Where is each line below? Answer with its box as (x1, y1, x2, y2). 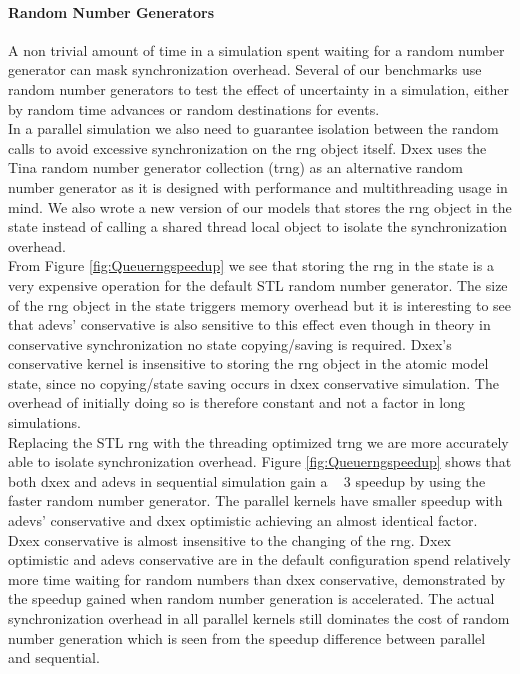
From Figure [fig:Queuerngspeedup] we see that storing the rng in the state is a (8, 255, 494, 276)
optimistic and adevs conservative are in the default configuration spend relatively (8, 549, 511, 570)
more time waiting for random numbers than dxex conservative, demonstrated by (8, 568, 506, 589)
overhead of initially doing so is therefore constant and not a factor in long (8, 392, 465, 413)
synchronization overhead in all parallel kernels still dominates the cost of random (8, 608, 510, 629)
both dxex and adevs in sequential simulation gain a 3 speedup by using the (8, 470, 486, 491)
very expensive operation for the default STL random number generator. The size (8, 274, 508, 295)
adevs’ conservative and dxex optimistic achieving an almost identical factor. (8, 510, 478, 531)
